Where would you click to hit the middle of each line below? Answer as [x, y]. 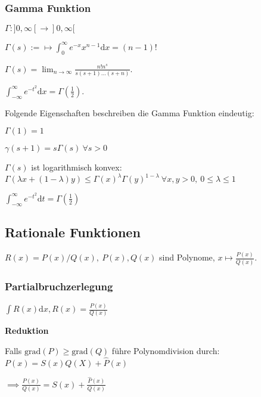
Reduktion [27, 331]
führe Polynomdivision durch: [166, 351]
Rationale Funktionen [73, 232]
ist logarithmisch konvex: [77, 167]
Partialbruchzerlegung [59, 286]
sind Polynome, [187, 257]
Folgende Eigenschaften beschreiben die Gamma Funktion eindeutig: [130, 112]
